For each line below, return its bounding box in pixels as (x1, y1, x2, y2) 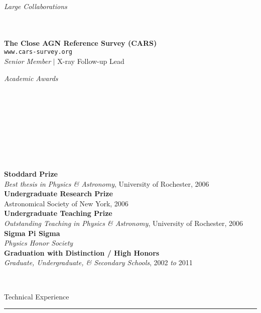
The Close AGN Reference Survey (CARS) (4, 37, 157, 48)
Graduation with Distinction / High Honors (4, 247, 160, 258)
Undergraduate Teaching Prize (4, 208, 112, 218)
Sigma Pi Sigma (4, 227, 60, 238)
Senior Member (4, 56, 51, 66)
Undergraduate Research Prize (4, 188, 113, 199)
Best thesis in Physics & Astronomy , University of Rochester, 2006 (4, 178, 209, 189)
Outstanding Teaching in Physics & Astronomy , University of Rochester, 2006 (4, 217, 243, 228)
